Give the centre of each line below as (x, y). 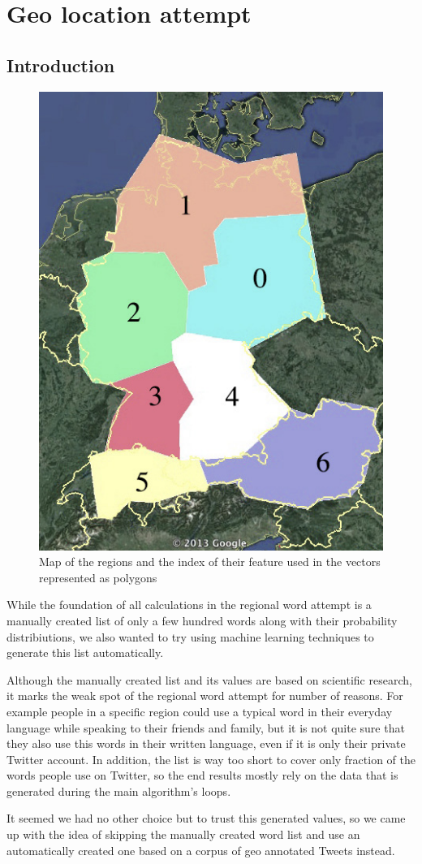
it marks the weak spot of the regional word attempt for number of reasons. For (205, 696)
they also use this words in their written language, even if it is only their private (206, 743)
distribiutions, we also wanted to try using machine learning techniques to (190, 636)
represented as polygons (98, 577)
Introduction (61, 65)
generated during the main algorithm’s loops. (119, 791)
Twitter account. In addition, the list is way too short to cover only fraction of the (211, 759)
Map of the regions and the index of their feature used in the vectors (210, 562)
